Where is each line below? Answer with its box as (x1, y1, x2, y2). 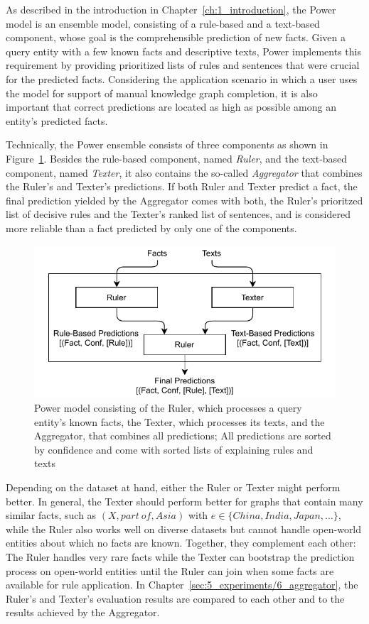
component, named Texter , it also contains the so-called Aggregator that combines (6, 165, 363, 180)
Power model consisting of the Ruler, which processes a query (34, 400, 302, 415)
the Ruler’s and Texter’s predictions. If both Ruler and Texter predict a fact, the (6, 179, 358, 194)
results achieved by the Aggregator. (6, 605, 160, 620)
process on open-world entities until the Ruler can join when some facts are (6, 563, 334, 578)
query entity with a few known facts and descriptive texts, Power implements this (6, 43, 361, 58)
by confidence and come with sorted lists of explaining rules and (34, 442, 314, 456)
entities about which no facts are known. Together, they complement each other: (6, 535, 356, 550)
